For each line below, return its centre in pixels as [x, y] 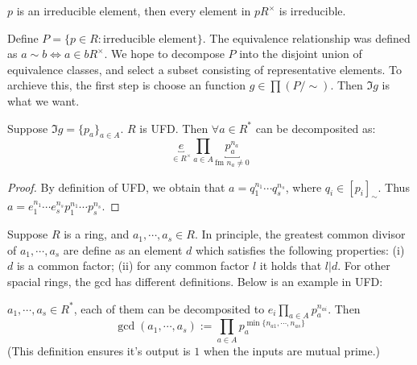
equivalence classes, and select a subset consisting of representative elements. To [204, 69]
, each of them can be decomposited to [169, 308]
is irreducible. [312, 10]
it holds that [291, 265]
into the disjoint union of [301, 54]
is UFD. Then [174, 128]
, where [303, 187]
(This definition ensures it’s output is [99, 350]
